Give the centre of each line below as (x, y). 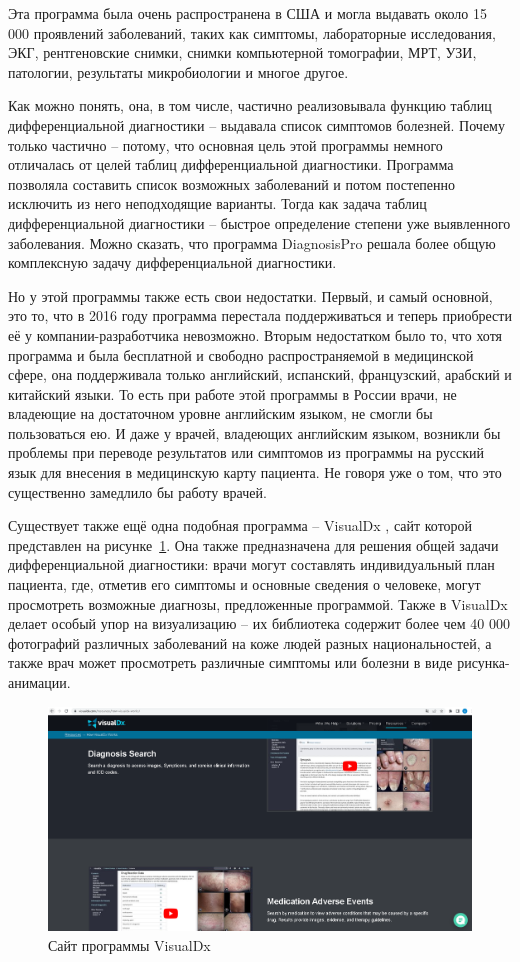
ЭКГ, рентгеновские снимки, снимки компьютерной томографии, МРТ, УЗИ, (242, 52)
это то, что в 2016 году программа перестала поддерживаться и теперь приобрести (260, 315)
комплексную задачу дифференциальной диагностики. (172, 262)
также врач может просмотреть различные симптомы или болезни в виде (230, 662)
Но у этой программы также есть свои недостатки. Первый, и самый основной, (250, 295)
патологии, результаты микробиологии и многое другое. (178, 71)
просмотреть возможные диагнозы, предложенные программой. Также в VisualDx (258, 603)
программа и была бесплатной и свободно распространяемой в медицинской (241, 354)
